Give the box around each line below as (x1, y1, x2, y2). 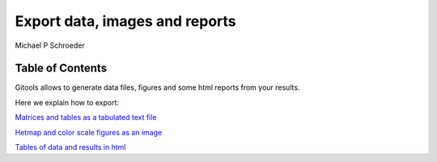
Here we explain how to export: (15, 97, 120, 107)
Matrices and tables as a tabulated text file (15, 113, 157, 122)
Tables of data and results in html (15, 143, 126, 152)
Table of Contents (15, 62, 108, 75)
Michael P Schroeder (15, 40, 85, 50)
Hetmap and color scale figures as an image (15, 127, 163, 137)
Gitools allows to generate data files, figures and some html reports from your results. (15, 83, 300, 92)
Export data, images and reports (15, 12, 236, 30)
